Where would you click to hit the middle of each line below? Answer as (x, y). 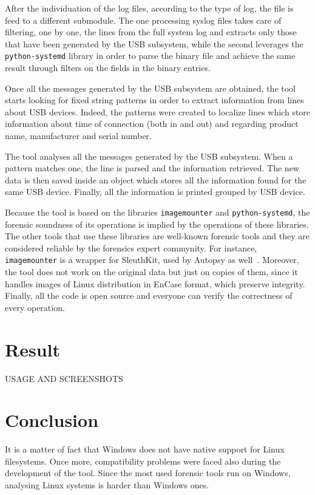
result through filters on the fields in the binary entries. (108, 68)
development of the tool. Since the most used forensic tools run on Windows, (148, 473)
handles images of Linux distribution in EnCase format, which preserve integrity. (155, 283)
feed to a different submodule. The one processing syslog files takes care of (143, 20)
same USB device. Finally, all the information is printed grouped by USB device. (155, 192)
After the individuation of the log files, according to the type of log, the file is (149, 8)
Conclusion (52, 420)
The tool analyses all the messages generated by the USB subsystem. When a (149, 156)
